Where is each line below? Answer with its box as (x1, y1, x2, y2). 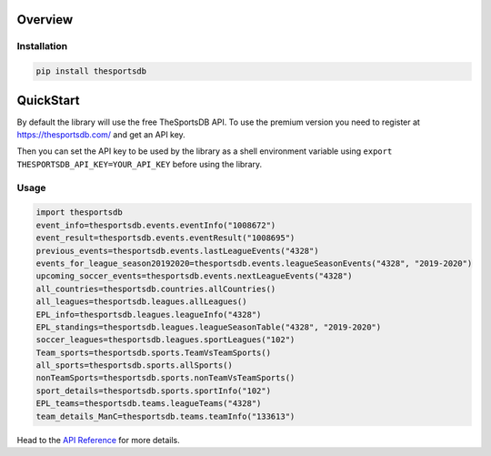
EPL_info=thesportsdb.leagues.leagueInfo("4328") (35, 309, 262, 319)
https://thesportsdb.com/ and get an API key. (16, 129, 185, 140)
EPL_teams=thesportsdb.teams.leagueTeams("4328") (35, 399, 262, 409)
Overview (16, 12, 74, 27)
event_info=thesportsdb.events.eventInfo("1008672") (35, 219, 276, 230)
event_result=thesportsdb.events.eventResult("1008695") (35, 233, 296, 243)
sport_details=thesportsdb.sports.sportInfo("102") (35, 385, 272, 396)
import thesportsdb (35, 208, 123, 218)
